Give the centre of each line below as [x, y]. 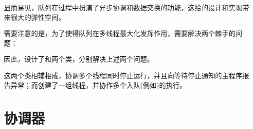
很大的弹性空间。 [38, 17]
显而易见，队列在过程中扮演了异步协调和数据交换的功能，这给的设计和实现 [123, 7]
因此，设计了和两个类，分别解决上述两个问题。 [79, 59]
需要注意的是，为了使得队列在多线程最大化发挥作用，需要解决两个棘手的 [120, 33]
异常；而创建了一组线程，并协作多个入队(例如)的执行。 [98, 85]
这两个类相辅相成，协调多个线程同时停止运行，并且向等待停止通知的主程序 [123, 75]
